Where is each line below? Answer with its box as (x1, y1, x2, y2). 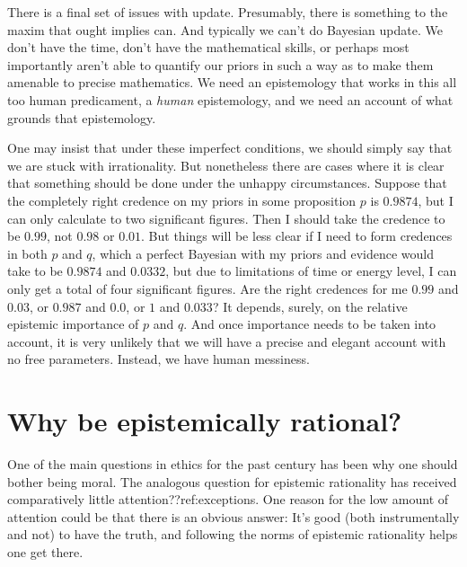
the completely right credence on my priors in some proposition (7, 190, 357, 209)
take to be (7, 261, 63, 280)
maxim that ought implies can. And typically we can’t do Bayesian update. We (7, 20, 443, 39)
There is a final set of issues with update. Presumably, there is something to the (7, 3, 448, 21)
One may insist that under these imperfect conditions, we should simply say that (7, 138, 453, 157)
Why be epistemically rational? (7, 403, 402, 439)
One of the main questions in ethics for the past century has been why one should (7, 455, 458, 473)
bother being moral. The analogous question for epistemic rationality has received (7, 472, 457, 491)
